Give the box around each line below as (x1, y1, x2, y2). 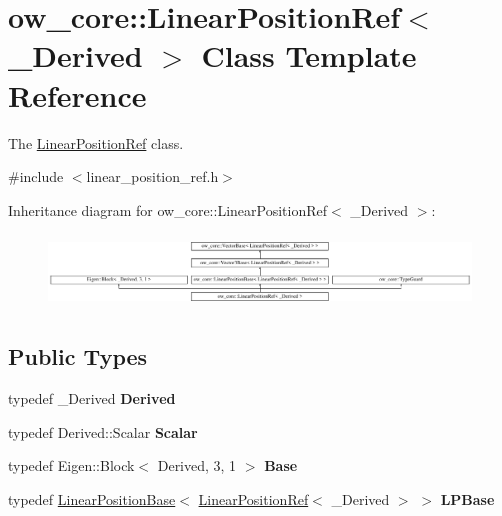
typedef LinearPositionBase (8, 488, 176, 509)
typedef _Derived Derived (8, 387, 176, 408)
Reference (8, 74, 147, 115)
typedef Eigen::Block (8, 455, 135, 476)
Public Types (8, 341, 148, 372)
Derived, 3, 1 (157, 455, 237, 476)
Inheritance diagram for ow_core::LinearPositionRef (8, 199, 327, 220)
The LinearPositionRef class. (8, 132, 184, 153)
